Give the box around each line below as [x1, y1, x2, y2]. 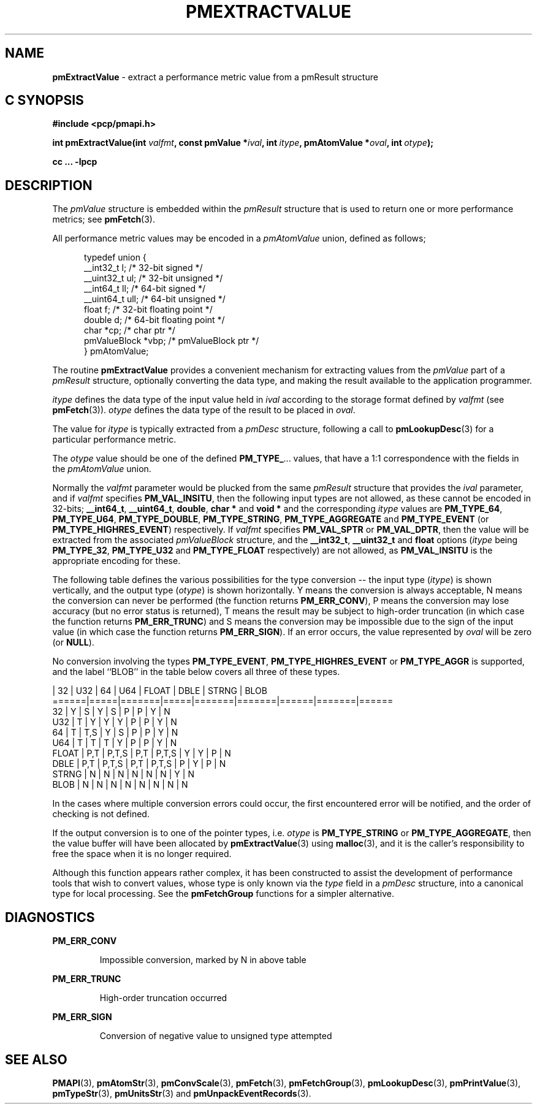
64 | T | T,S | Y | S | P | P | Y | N [52, 727, 178, 738]
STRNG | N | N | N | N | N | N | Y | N [52, 769, 194, 780]
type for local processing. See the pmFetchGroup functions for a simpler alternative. [52, 888, 394, 899]
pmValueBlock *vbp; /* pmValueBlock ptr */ [84, 335, 259, 346]
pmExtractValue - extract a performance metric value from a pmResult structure [52, 71, 378, 82]
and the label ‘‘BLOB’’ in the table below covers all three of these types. [52, 666, 340, 677]
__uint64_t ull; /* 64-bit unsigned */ [84, 294, 226, 305]
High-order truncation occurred [99, 993, 227, 1004]
